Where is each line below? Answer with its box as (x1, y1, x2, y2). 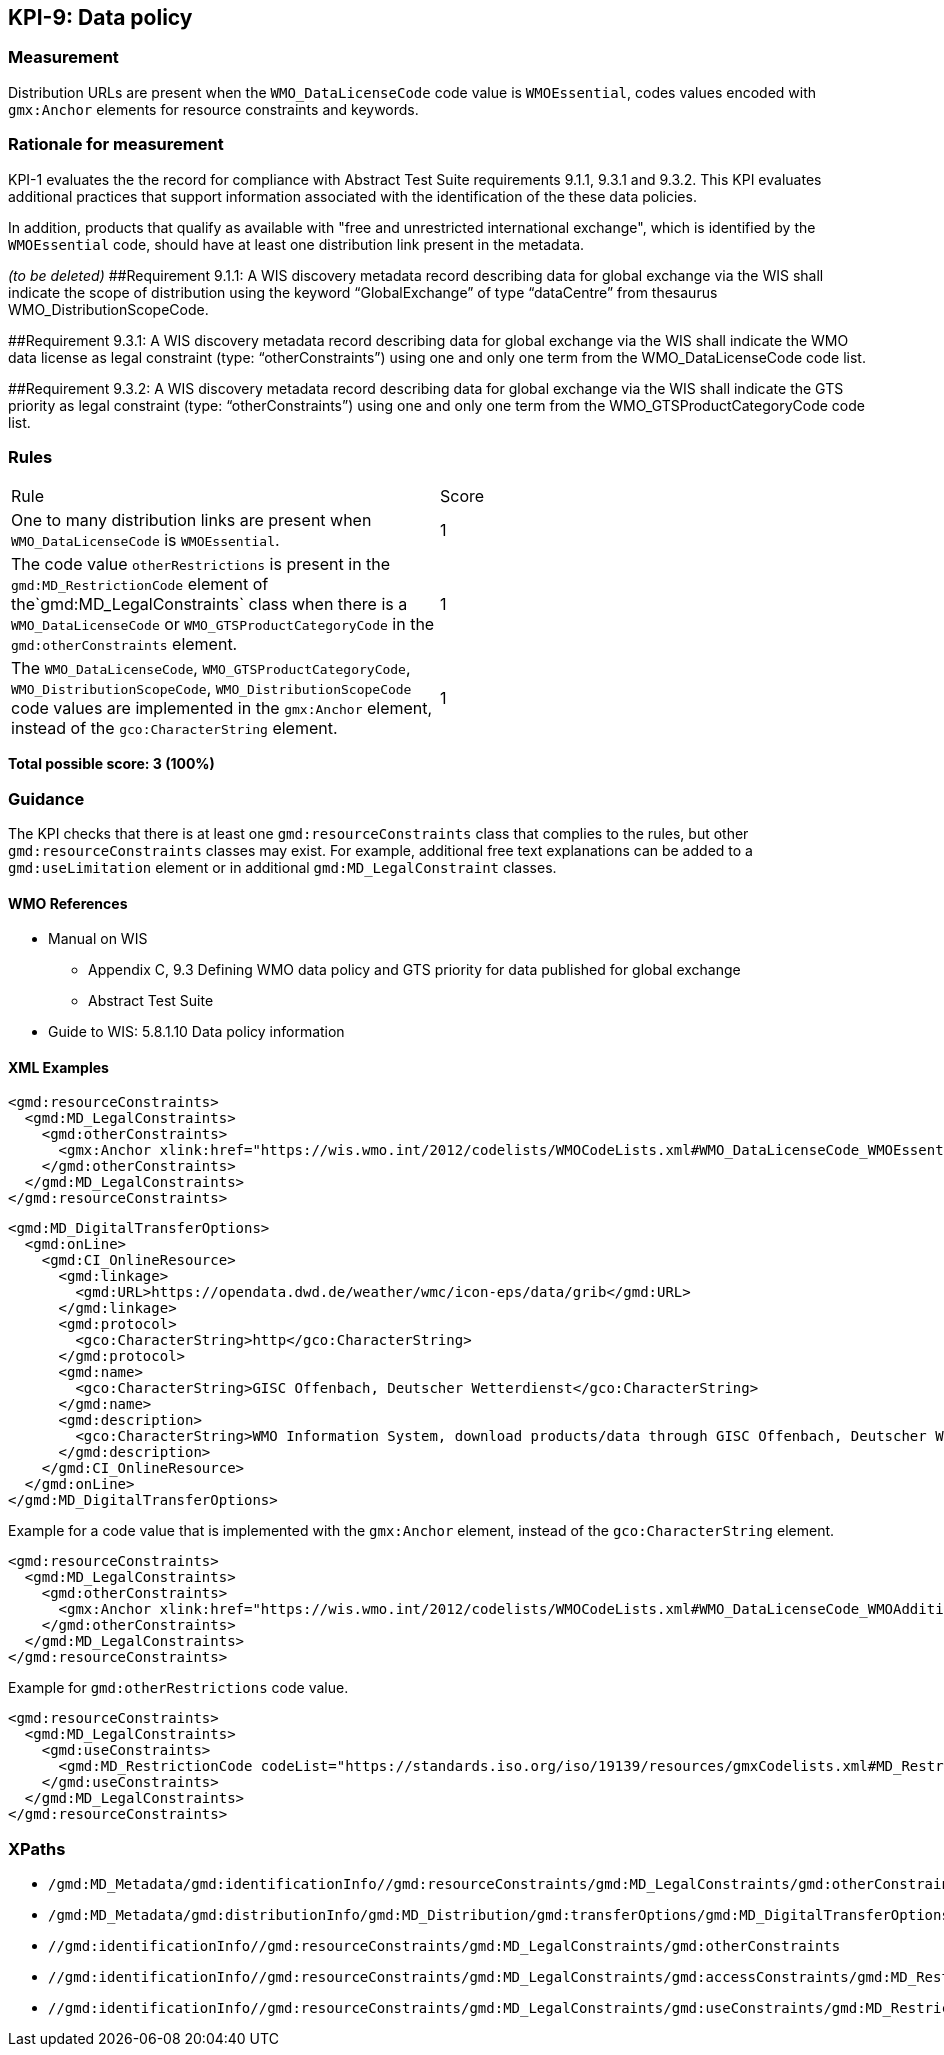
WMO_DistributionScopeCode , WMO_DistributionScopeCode (11, 678, 412, 699)
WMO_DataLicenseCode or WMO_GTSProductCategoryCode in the (11, 614, 435, 635)
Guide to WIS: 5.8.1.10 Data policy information (48, 1023, 345, 1041)
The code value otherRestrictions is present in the (11, 554, 391, 575)
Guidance (8, 788, 85, 809)
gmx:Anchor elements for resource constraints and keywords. (8, 100, 419, 118)
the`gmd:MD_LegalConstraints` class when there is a (11, 594, 408, 615)
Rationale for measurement (8, 134, 224, 155)
